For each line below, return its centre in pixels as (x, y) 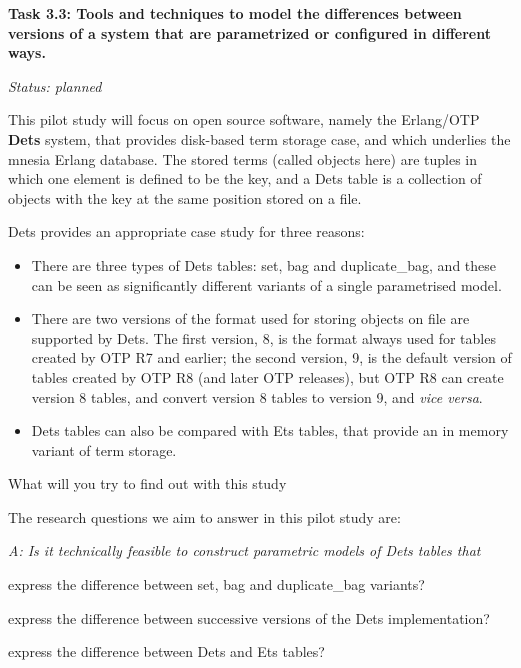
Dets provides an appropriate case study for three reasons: (186, 231)
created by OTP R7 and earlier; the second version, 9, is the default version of (271, 357)
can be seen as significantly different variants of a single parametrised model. (266, 284)
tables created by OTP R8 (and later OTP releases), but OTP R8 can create (267, 376)
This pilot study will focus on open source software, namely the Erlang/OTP (244, 119)
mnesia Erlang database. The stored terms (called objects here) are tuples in (243, 158)
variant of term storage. (104, 449)
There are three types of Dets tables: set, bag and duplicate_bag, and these (264, 264)
